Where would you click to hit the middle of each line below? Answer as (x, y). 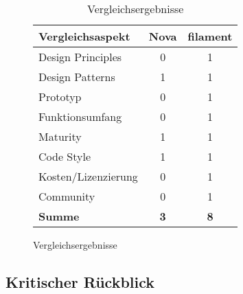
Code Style (65, 156)
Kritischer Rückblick (80, 281)
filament (210, 36)
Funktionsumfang (80, 116)
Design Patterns (77, 77)
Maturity (60, 136)
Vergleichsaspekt (84, 36)
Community (67, 196)
